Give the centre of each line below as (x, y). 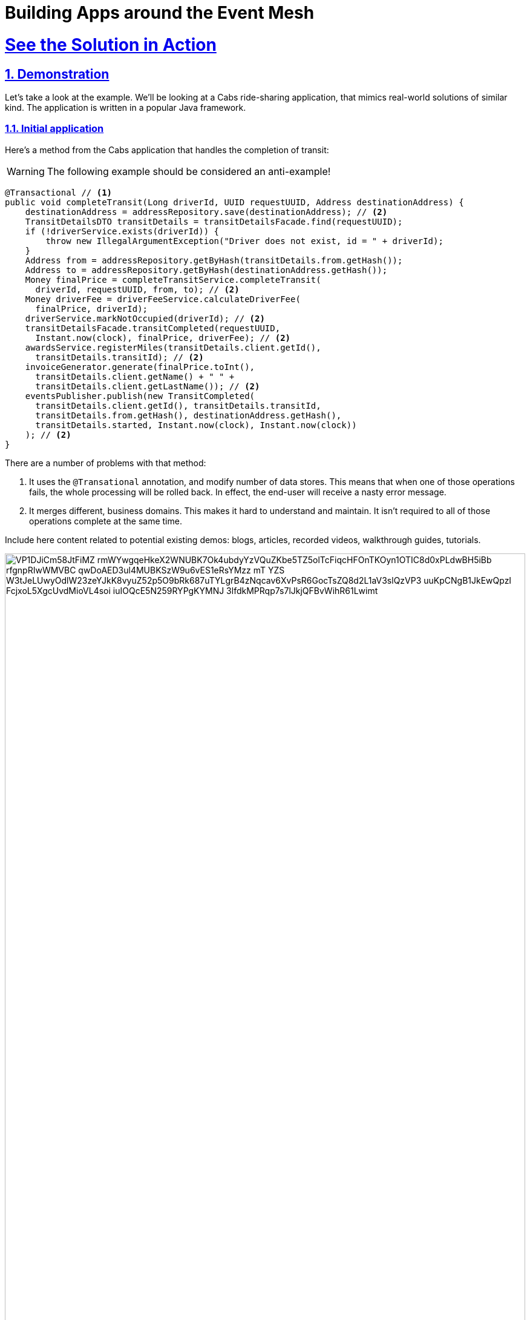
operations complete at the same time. (106, 521)
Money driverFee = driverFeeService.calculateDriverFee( (163, 299)
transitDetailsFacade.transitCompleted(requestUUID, (153, 328)
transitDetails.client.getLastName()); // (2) (148, 386)
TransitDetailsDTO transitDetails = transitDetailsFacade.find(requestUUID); (214, 221)
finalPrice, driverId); (92, 309)
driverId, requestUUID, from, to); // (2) (137, 289)
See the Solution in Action (111, 45)
